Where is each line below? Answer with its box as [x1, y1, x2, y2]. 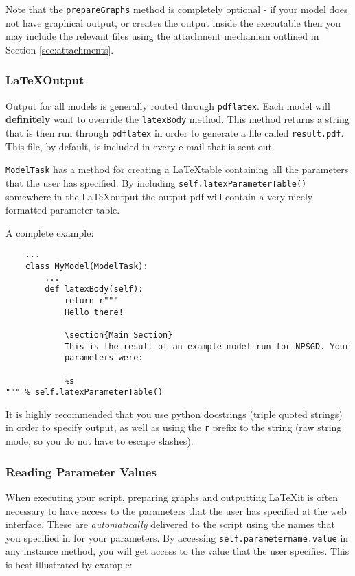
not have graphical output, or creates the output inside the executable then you [5, 15, 341, 30]
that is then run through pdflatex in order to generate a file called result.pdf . [5, 125, 344, 139]
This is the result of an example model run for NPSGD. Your [64, 341, 350, 352]
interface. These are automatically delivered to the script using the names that [5, 517, 335, 531]
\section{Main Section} [64, 330, 173, 340]
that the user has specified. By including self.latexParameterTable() [5, 175, 307, 189]
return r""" [64, 295, 119, 306]
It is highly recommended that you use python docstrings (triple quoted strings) [5, 406, 343, 421]
